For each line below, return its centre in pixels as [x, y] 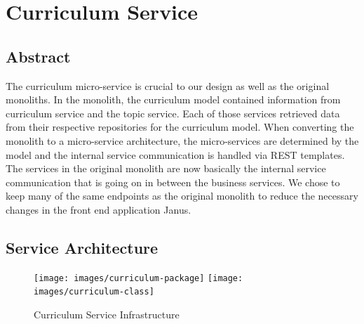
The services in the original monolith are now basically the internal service [166, 168]
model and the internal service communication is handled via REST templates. [175, 154]
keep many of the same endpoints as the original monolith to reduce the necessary [182, 196]
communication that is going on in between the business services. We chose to [173, 182]
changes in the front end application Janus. [99, 209]
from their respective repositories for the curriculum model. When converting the [180, 127]
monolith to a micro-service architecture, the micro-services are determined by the [182, 140]
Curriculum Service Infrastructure [107, 315]
